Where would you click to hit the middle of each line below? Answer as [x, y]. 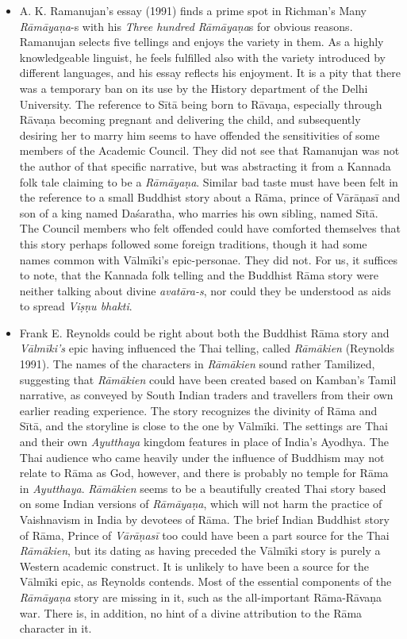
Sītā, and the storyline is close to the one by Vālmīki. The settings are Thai [203, 426]
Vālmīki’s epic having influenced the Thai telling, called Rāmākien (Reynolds [207, 348]
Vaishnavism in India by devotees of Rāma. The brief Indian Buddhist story [204, 519]
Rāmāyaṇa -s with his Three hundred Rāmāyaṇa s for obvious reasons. [186, 26]
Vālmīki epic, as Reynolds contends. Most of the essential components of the [205, 581]
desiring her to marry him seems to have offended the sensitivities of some [200, 135]
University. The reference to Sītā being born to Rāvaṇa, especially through [201, 104]
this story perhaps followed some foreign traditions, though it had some [193, 243]
